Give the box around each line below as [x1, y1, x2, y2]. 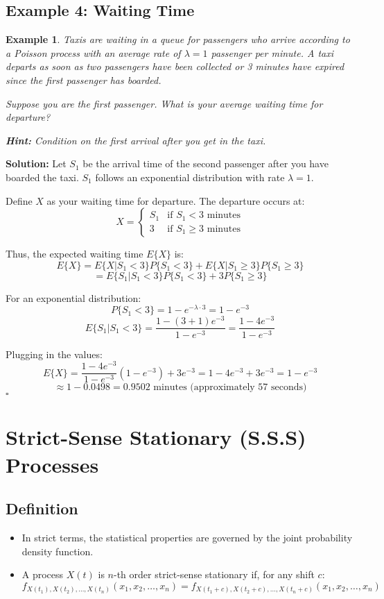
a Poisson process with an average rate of [6, 45, 181, 60]
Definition [6, 498, 78, 519]
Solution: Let [6, 156, 67, 171]
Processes [6, 450, 99, 478]
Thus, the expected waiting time [6, 246, 143, 261]
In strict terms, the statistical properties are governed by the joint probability [21, 530, 353, 545]
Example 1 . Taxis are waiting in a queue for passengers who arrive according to [6, 32, 350, 47]
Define [6, 193, 33, 208]
